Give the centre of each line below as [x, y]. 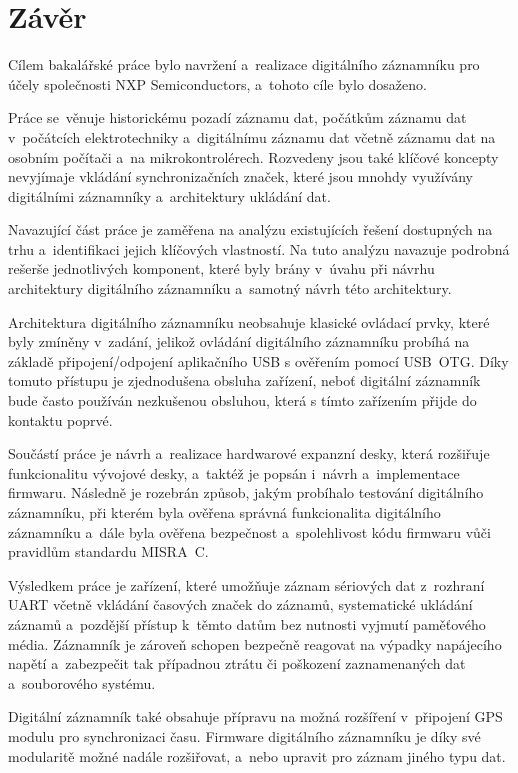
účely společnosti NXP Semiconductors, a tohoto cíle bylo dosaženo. [217, 83]
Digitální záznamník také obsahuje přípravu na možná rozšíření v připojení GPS [255, 716]
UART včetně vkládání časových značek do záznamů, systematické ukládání [240, 604]
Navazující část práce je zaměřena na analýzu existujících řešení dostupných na [250, 229]
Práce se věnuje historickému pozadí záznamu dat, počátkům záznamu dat [237, 117]
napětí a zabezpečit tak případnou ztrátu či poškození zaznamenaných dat [237, 663]
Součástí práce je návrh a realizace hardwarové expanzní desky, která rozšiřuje [249, 453]
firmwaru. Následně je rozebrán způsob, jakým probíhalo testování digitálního [246, 492]
